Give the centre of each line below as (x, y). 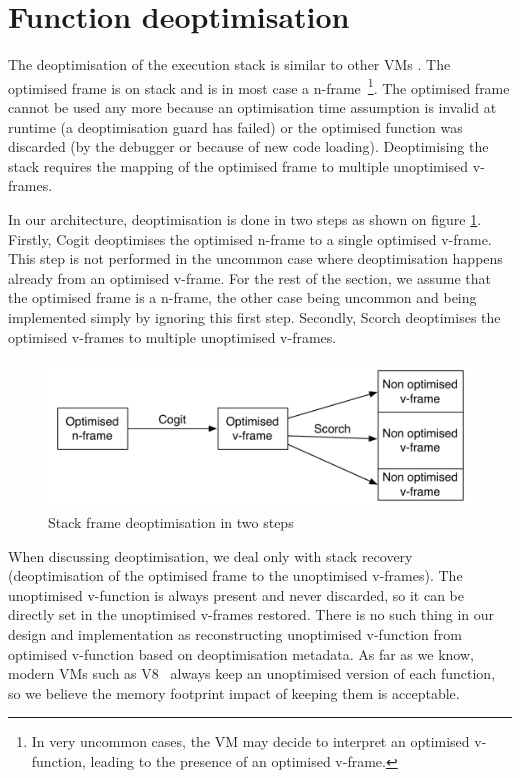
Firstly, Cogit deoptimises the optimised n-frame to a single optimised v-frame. (250, 238)
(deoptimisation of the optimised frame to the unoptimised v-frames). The (235, 575)
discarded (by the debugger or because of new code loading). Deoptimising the (248, 146)
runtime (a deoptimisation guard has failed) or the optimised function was (235, 126)
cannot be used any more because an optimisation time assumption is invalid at (252, 106)
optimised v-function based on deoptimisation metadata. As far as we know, (241, 653)
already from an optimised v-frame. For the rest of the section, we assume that (249, 277)
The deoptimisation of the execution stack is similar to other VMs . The (229, 64)
